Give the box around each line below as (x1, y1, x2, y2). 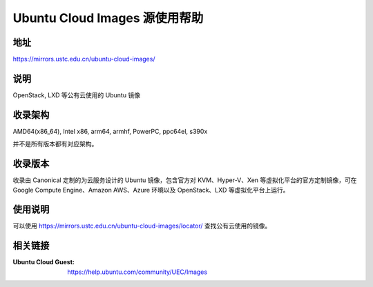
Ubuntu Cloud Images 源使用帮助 (12, 10, 204, 26)
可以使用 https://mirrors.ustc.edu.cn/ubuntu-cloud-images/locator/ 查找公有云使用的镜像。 (12, 221, 271, 230)
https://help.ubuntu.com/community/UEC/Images (67, 268, 207, 276)
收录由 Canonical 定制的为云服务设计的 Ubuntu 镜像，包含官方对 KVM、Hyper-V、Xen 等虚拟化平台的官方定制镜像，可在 (12, 176, 357, 184)
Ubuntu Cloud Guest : (12, 258, 75, 266)
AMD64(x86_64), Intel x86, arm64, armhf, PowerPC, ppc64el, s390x (12, 127, 208, 135)
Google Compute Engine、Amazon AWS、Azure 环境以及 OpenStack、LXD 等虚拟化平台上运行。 (12, 186, 289, 194)
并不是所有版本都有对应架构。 (12, 140, 98, 148)
